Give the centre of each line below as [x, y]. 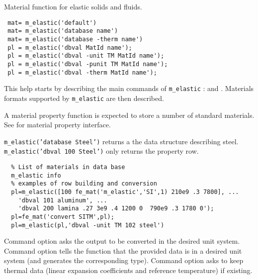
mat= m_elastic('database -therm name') [75, 39]
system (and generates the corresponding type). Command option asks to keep [124, 260]
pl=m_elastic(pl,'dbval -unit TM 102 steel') [88, 225]
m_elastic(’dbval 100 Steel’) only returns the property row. [101, 151]
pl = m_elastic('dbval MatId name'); [70, 47]
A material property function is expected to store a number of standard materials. [129, 115]
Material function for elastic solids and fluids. [73, 6]
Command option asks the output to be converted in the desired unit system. [122, 241]
